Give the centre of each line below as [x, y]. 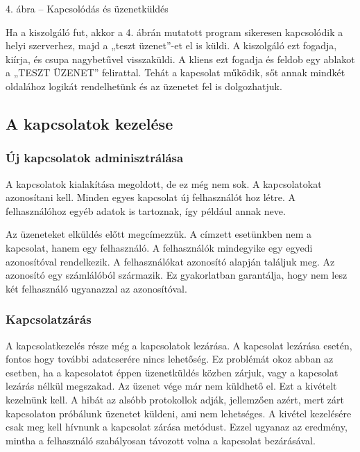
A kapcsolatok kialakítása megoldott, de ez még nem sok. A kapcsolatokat [164, 183]
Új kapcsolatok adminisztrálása [95, 158]
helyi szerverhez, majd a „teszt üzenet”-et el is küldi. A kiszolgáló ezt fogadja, [171, 45]
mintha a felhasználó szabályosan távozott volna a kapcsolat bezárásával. [161, 440]
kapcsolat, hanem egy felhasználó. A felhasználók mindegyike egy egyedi [159, 247]
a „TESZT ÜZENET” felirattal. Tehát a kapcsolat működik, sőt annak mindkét [175, 72]
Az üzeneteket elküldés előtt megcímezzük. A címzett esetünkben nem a [159, 234]
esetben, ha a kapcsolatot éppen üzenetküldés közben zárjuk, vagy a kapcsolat [172, 372]
